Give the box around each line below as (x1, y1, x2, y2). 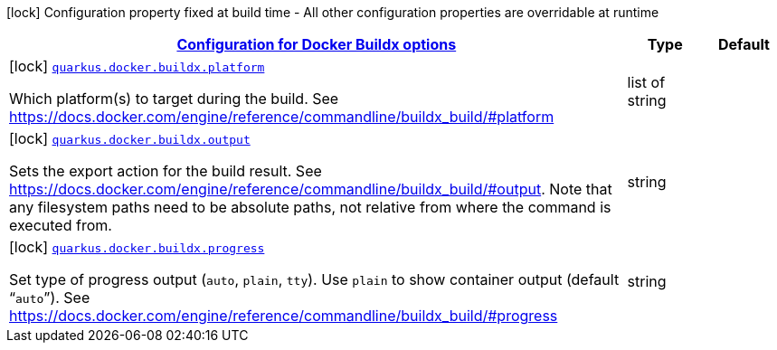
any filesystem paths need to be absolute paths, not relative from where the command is (9, 198, 611, 216)
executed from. (9, 216, 112, 234)
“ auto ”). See (9, 289, 90, 307)
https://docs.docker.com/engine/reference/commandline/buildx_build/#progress (9, 307, 558, 325)
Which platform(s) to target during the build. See (9, 90, 339, 108)
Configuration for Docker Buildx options (176, 35, 457, 53)
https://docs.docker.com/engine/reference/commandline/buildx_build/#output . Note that (9, 180, 612, 198)
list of (627, 73, 666, 91)
